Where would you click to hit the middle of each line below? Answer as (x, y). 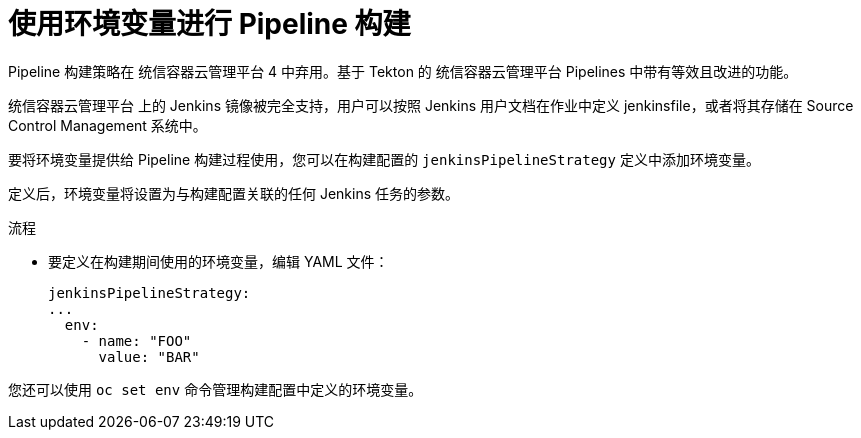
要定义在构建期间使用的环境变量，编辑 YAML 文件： (218, 261)
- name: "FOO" (136, 340)
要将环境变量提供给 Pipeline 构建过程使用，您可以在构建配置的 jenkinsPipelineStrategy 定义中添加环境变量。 (384, 159)
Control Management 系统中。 (107, 125)
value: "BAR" (149, 356)
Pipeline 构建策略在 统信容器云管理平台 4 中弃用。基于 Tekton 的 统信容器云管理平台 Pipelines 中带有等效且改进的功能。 (403, 71)
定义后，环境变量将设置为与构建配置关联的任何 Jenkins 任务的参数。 (234, 193)
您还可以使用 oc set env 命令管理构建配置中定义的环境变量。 (215, 389)
